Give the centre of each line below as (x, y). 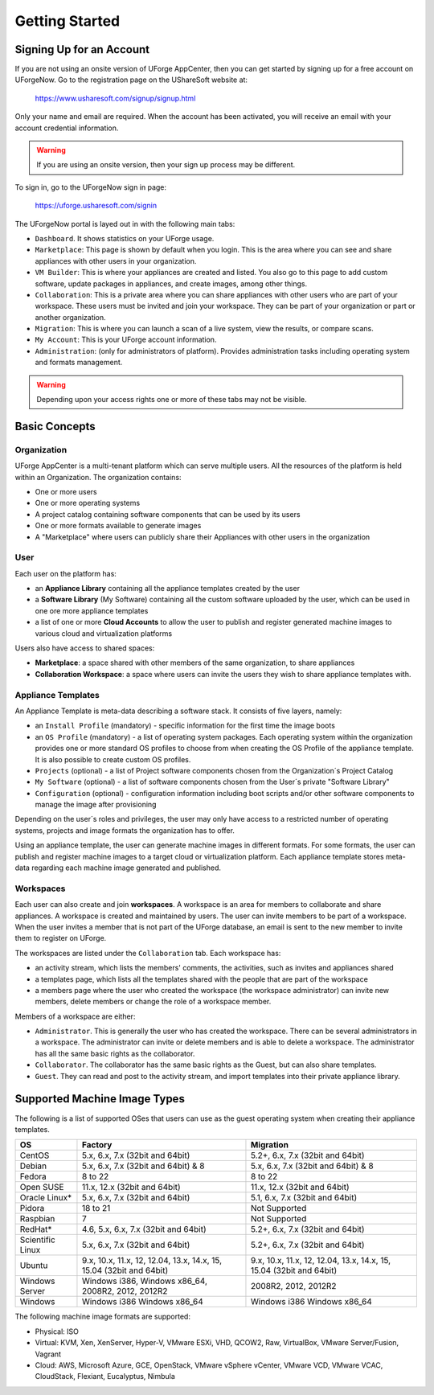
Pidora (32, 1208)
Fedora (33, 1176)
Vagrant (48, 1354)
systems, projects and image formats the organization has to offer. (125, 830)
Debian (33, 1166)
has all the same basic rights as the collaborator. (115, 1053)
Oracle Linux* (46, 1198)
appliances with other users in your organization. (116, 261)
